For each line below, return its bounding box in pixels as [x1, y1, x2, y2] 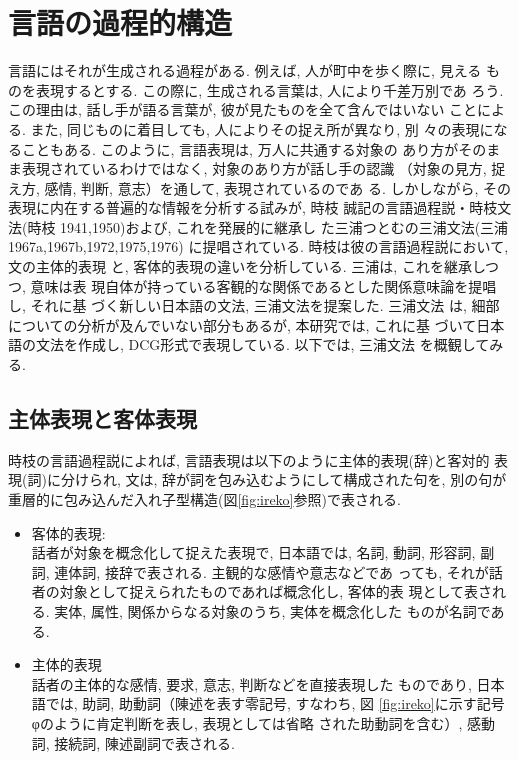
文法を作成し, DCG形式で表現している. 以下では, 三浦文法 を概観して [35, 334, 490, 355]
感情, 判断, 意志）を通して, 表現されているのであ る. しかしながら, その [44, 177, 512, 198]
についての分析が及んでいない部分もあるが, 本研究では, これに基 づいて [8, 314, 477, 335]
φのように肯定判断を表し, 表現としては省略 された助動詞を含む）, [31, 712, 463, 733]
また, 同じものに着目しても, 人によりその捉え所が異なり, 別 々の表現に [30, 118, 494, 139]
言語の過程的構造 [8, 2, 233, 43]
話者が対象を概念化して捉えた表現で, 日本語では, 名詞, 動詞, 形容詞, [31, 542, 476, 563]
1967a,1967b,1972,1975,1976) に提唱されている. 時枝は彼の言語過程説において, [8, 236, 509, 257]
